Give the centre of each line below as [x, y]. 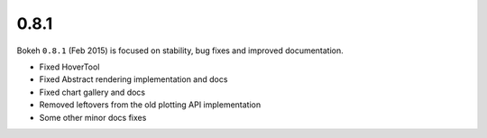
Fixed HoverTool [69, 67]
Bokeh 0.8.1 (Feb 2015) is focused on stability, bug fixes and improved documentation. [180, 51]
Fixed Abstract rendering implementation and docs [133, 79]
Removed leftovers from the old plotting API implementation [150, 105]
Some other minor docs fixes [93, 117]
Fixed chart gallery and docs [92, 92]
